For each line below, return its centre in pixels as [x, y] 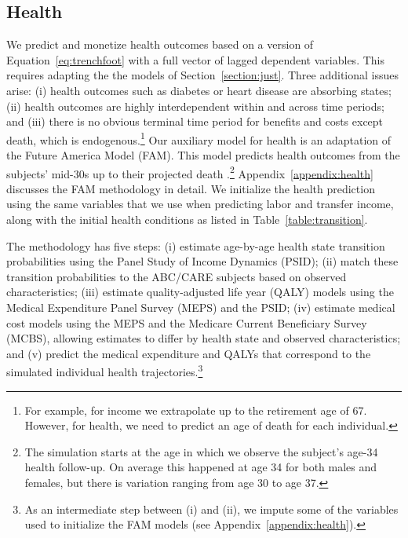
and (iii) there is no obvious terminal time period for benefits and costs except [195, 121]
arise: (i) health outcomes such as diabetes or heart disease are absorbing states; [199, 90]
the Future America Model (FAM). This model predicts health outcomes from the [203, 155]
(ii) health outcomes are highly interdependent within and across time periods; [195, 106]
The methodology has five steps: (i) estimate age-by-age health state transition [196, 245]
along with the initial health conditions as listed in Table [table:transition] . [187, 220]
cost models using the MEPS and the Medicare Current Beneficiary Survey [187, 322]
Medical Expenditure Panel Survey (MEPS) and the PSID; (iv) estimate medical [201, 307]
